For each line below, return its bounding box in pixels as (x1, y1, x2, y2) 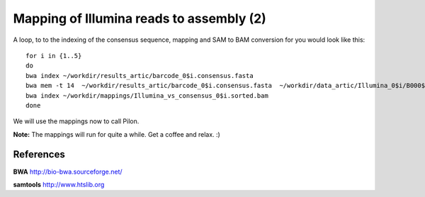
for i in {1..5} (25, 52, 82, 60)
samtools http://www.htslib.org (13, 180, 105, 188)
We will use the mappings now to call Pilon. (13, 117, 140, 125)
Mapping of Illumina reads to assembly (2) (13, 11, 267, 26)
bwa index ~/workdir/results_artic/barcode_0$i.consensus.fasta (25, 72, 254, 79)
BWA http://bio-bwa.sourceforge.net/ (13, 167, 123, 176)
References (13, 149, 65, 161)
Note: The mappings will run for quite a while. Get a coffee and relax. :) (13, 130, 221, 138)
